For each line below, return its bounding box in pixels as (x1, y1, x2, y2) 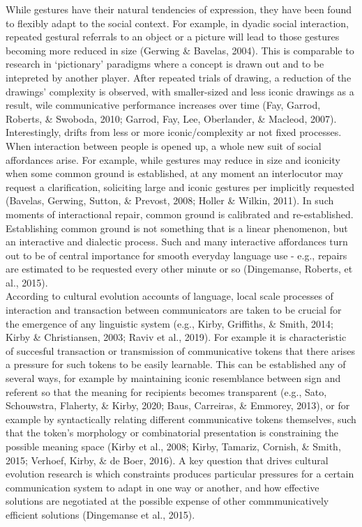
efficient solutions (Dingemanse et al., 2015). (6, 507, 195, 521)
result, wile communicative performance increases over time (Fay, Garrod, (6, 98, 321, 112)
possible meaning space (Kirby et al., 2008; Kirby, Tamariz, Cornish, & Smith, (6, 439, 341, 453)
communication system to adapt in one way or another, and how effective (6, 480, 319, 494)
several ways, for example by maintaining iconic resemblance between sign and (6, 371, 341, 385)
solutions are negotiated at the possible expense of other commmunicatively (6, 494, 329, 508)
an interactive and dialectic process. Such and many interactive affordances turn (6, 234, 348, 249)
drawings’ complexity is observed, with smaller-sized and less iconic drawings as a (6, 84, 354, 98)
